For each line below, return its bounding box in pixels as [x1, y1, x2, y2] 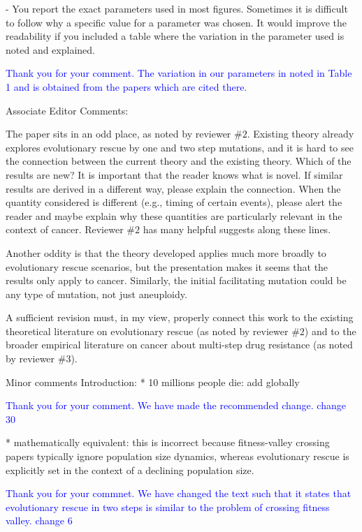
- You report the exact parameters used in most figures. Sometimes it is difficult [6, 1, 348, 15]
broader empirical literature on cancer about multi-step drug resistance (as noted [6, 337, 353, 352]
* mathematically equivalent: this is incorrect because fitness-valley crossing [6, 435, 330, 450]
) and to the [304, 323, 356, 338]
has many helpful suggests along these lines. [143, 222, 331, 237]
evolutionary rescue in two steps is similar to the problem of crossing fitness [6, 499, 330, 514]
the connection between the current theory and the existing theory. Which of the [6, 154, 352, 168]
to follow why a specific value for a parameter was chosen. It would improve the [6, 15, 347, 29]
